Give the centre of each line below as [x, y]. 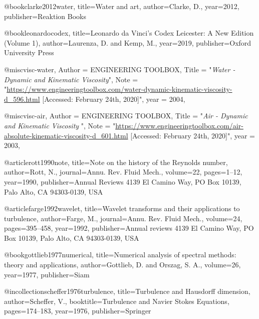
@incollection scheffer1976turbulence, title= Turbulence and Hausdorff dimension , [127, 291]
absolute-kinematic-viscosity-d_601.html [66, 135]
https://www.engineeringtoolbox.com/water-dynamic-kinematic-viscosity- [119, 89]
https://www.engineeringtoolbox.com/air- [179, 125]
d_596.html [22, 99]
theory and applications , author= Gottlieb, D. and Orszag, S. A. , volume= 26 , [122, 265]
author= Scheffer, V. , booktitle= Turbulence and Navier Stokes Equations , [117, 301]
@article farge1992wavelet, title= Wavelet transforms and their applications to [122, 208]
